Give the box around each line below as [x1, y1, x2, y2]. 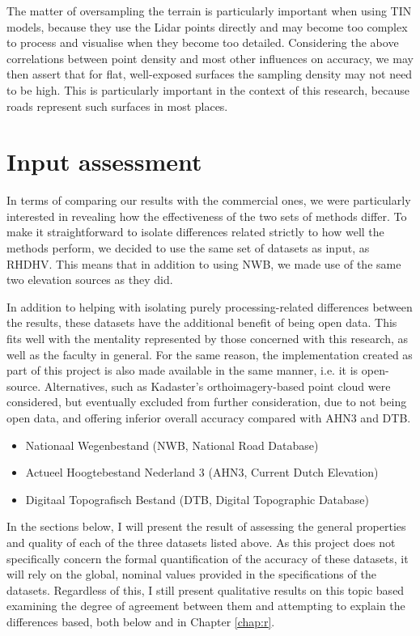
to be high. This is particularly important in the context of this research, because [6, 81, 409, 98]
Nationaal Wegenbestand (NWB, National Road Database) [25, 436, 319, 453]
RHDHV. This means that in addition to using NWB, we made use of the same [6, 255, 401, 272]
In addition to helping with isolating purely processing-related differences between [6, 298, 413, 315]
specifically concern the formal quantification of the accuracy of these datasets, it [6, 549, 409, 566]
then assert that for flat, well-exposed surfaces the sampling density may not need [6, 66, 413, 83]
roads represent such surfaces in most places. [6, 97, 228, 114]
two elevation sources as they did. [6, 271, 173, 288]
